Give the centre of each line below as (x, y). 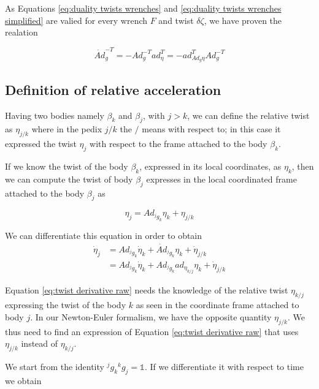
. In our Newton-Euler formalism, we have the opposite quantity (151, 316)
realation (21, 32)
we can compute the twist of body (69, 179)
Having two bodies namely (55, 115)
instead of (40, 343)
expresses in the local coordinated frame (221, 179)
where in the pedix (67, 129)
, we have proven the (243, 20)
